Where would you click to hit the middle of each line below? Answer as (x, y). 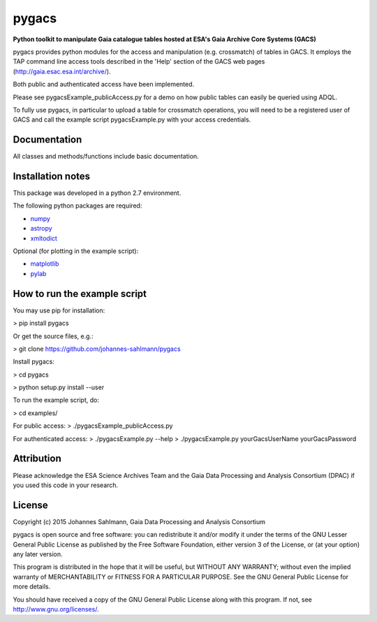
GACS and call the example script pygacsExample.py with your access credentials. (132, 120)
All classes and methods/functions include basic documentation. (106, 157)
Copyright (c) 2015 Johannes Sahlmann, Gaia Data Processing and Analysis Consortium (139, 521)
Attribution (37, 459)
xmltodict (44, 238)
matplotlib (45, 264)
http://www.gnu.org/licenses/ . (56, 609)
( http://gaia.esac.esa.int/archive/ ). (62, 71)
